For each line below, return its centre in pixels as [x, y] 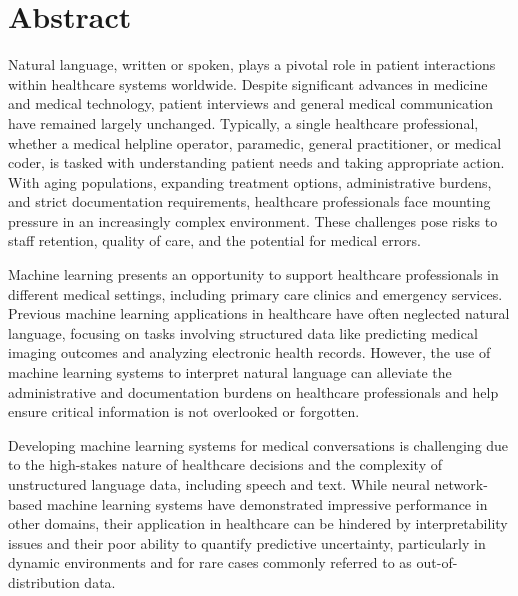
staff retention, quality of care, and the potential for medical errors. [215, 240]
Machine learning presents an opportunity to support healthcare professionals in [253, 274]
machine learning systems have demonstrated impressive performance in [267, 503]
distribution [44, 581]
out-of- [437, 562]
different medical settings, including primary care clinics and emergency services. [255, 293]
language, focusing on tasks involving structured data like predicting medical [243, 332]
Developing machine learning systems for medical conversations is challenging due [258, 444]
